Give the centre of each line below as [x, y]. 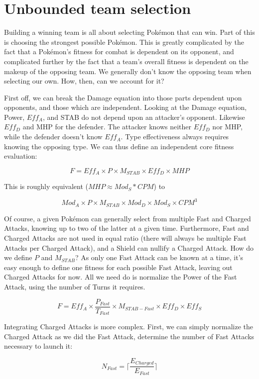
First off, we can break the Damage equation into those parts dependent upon [123, 97]
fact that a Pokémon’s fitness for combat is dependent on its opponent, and [119, 51]
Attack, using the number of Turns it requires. [75, 286]
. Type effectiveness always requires [175, 137]
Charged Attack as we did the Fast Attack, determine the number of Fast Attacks [129, 336]
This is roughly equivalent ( [46, 186]
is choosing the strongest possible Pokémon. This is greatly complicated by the [124, 42]
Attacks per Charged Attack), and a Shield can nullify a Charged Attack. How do [129, 247]
